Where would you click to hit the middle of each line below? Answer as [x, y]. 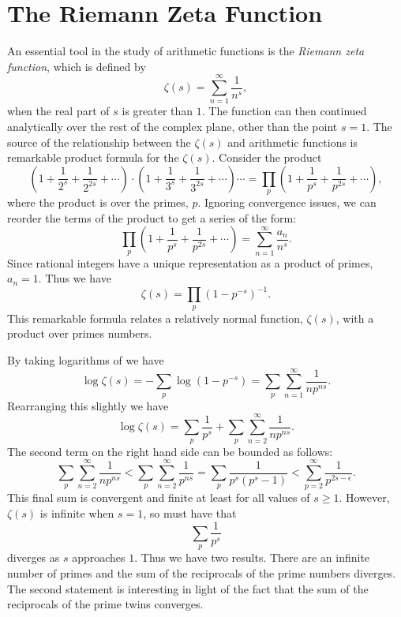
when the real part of [58, 111]
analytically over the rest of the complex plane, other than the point [172, 127]
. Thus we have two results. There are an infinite [252, 557]
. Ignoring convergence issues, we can [287, 202]
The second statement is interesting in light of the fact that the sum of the [188, 588]
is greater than [157, 111]
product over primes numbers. [80, 333]
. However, [364, 497]
